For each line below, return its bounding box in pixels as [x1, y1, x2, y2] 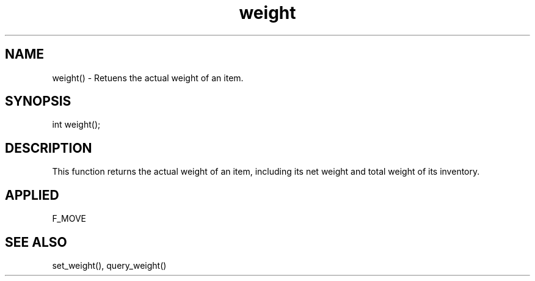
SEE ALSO [5, 234, 67, 250]
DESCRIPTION [5, 140, 92, 156]
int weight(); [52, 119, 101, 130]
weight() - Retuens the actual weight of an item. [52, 72, 244, 83]
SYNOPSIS [5, 93, 71, 109]
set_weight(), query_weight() [52, 260, 167, 271]
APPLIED [5, 187, 59, 203]
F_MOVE [52, 213, 86, 224]
